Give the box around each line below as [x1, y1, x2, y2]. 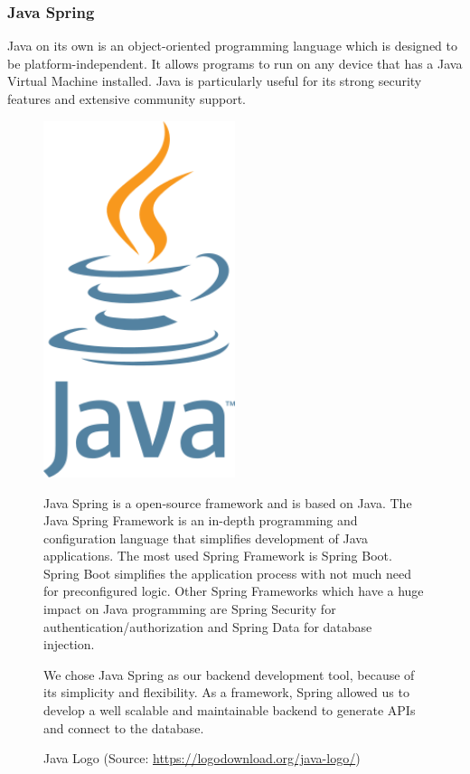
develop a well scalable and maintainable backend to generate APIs [43, 701, 416, 720]
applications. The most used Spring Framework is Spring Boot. [43, 546, 392, 565]
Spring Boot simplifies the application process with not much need [43, 563, 411, 582]
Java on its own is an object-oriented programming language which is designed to [7, 36, 457, 55]
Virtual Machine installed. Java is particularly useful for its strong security [7, 71, 422, 90]
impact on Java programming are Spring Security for [43, 599, 336, 618]
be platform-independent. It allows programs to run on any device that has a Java [7, 53, 463, 72]
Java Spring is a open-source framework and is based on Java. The [43, 493, 412, 512]
